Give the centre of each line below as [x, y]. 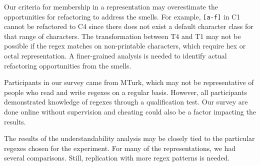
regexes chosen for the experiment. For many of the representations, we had [120, 148]
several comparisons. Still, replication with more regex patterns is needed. [117, 158]
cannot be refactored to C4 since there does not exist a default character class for [129, 26]
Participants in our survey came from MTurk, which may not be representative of [129, 82]
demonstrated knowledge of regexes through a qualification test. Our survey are [126, 102]
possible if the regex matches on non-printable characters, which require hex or [125, 46]
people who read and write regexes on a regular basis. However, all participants [125, 92]
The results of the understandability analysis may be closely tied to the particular [129, 138]
